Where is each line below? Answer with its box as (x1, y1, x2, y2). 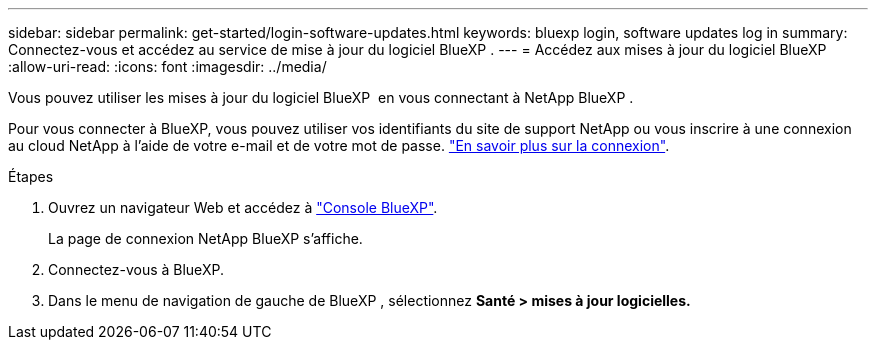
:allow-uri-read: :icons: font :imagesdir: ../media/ (8, 58, 327, 75)
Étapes (8, 168, 54, 185)
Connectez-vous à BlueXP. (48, 261, 224, 278)
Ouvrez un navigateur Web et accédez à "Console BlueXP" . (48, 199, 438, 216)
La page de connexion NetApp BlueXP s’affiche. (48, 230, 363, 247)
